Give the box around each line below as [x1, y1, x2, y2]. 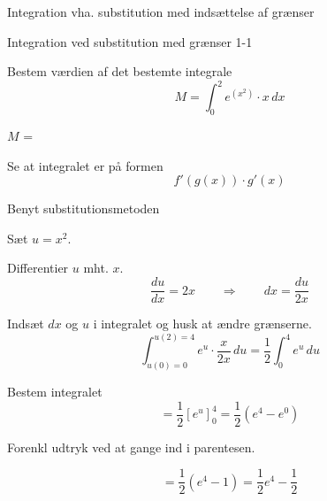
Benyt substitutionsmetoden [7, 199, 160, 218]
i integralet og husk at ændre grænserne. [93, 314, 312, 333]
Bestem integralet [7, 382, 103, 400]
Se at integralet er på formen [7, 156, 163, 174]
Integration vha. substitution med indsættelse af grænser [7, 3, 315, 20]
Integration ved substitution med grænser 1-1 [7, 32, 253, 50]
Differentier [7, 258, 69, 277]
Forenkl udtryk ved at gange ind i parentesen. [7, 437, 255, 456]
